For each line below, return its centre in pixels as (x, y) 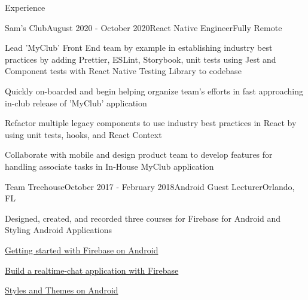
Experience (25, 7)
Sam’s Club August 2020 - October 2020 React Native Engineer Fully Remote (144, 27)
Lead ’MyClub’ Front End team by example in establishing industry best (139, 48)
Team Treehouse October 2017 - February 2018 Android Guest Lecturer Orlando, (150, 186)
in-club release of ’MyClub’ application (76, 102)
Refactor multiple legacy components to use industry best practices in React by (151, 123)
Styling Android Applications (59, 230)
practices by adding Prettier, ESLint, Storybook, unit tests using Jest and (141, 59)
